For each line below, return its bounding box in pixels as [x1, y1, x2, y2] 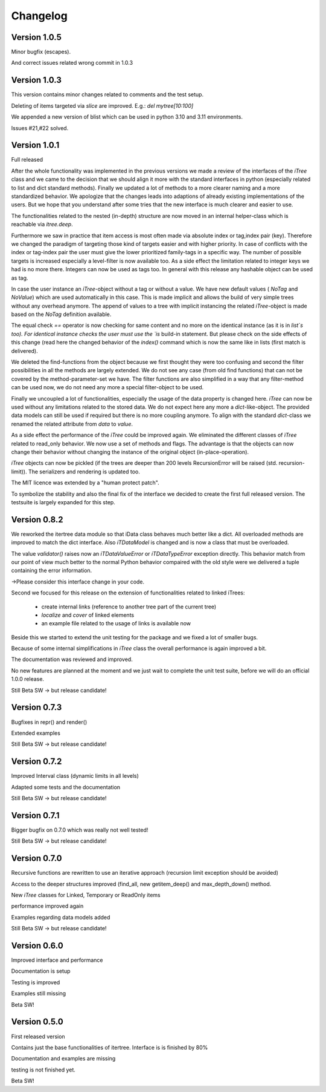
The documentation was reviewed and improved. [11, 656, 133, 663]
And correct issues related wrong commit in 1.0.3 [11, 59, 133, 67]
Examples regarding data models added [11, 913, 110, 921]
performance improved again [11, 903, 84, 910]
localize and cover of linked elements [41, 611, 135, 619]
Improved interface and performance [11, 956, 103, 964]
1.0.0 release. [11, 676, 45, 683]
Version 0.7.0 [11, 854, 63, 864]
